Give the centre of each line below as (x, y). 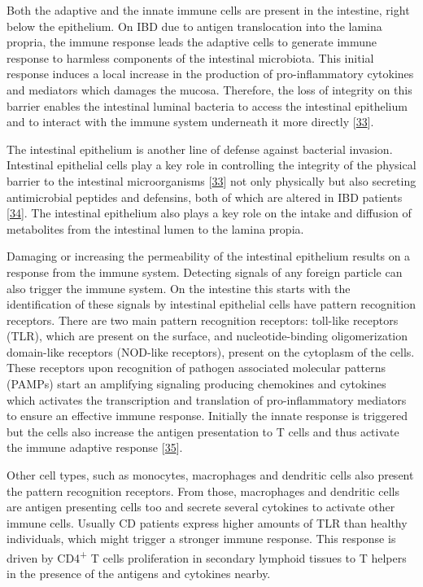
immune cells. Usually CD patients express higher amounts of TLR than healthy (207, 522)
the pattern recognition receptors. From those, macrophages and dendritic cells (203, 491)
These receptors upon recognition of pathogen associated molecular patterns (196, 368)
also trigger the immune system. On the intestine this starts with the (179, 288)
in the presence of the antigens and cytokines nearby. (139, 574)
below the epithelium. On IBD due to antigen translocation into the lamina (194, 26)
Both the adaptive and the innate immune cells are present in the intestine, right (208, 10)
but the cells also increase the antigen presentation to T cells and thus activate (203, 431)
